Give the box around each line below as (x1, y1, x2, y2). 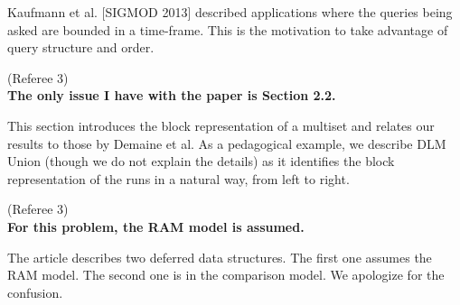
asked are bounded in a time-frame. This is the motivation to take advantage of (7, 20, 448, 39)
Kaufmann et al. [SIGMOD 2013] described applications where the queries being (7, 3, 453, 21)
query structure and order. (7, 38, 155, 57)
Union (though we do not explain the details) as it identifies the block (7, 152, 395, 171)
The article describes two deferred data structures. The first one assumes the (7, 247, 432, 266)
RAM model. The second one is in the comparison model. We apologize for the (7, 265, 445, 284)
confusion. (7, 282, 63, 301)
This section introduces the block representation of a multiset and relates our (7, 116, 435, 134)
